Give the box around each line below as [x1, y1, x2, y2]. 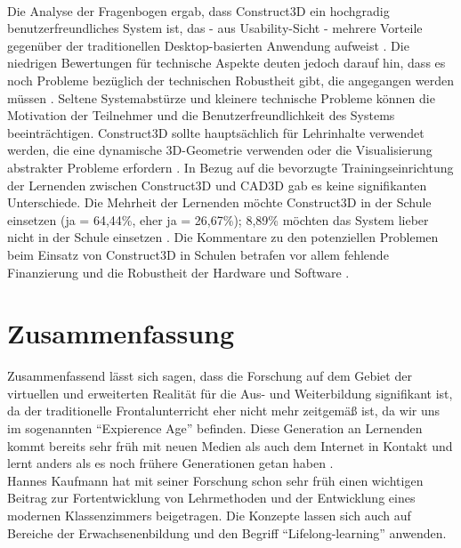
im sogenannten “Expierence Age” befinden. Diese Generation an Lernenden [7, 419, 423, 437]
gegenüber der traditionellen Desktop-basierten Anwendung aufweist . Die [7, 36, 409, 54]
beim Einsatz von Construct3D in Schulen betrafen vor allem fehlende [7, 245, 389, 263]
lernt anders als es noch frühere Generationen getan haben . [7, 454, 334, 472]
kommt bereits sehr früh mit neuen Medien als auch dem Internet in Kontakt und [7, 436, 453, 455]
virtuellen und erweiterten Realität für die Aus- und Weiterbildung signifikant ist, [7, 383, 453, 402]
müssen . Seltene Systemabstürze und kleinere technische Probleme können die [7, 88, 435, 107]
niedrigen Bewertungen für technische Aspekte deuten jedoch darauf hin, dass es [7, 53, 446, 72]
